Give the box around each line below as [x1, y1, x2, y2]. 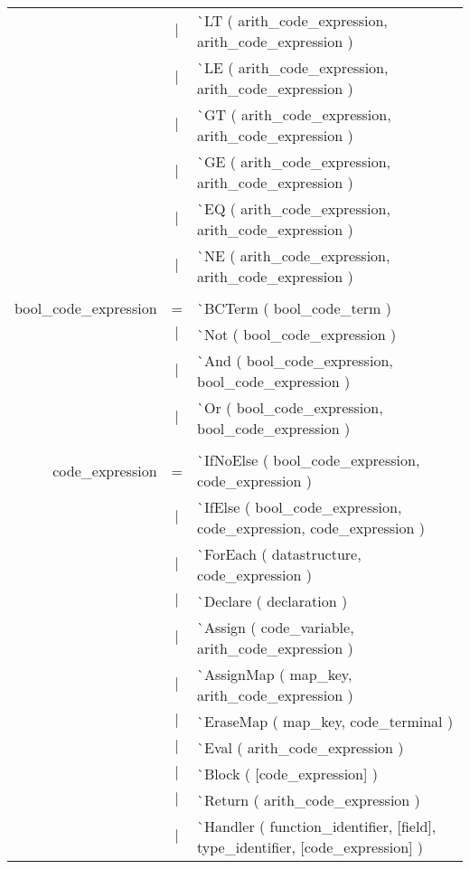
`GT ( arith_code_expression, [197, 104, 391, 125]
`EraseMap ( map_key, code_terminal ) [197, 711, 454, 732]
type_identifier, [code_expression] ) [197, 836, 424, 857]
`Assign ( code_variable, [197, 617, 354, 638]
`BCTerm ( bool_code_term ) [197, 298, 391, 318]
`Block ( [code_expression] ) [197, 763, 379, 784]
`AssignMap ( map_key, [197, 664, 352, 685]
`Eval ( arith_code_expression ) [197, 737, 404, 758]
